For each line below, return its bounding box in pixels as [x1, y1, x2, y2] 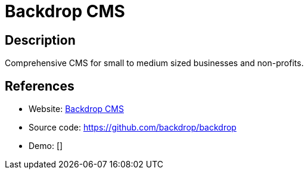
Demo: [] [29, 141, 63, 151]
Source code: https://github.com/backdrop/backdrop [29, 122, 237, 133]
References [5, 78, 74, 94]
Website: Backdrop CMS [29, 104, 124, 114]
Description [5, 32, 76, 48]
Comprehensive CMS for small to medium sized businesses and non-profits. [5, 58, 304, 69]
